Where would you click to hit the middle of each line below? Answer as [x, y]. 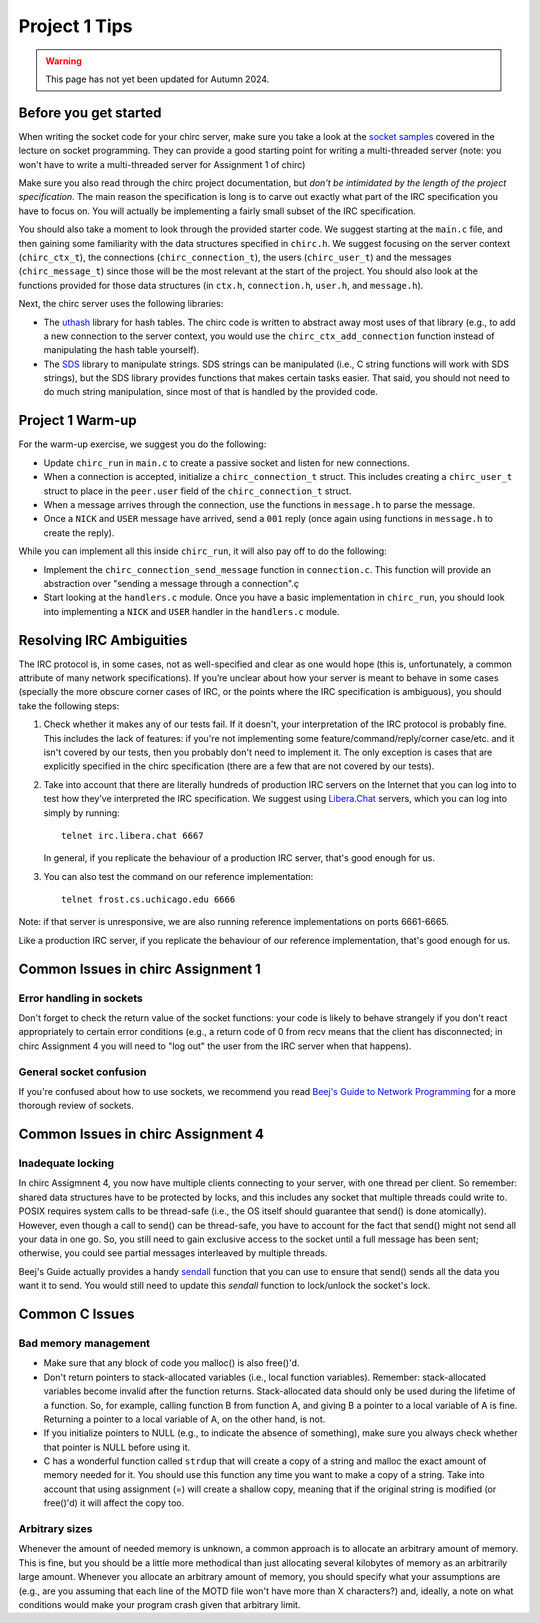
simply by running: [81, 812]
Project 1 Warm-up [77, 420]
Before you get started [90, 112]
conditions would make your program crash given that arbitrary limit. [159, 1604]
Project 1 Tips [75, 26]
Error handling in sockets [81, 998]
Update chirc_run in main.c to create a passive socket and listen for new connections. [226, 462]
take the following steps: [69, 706]
